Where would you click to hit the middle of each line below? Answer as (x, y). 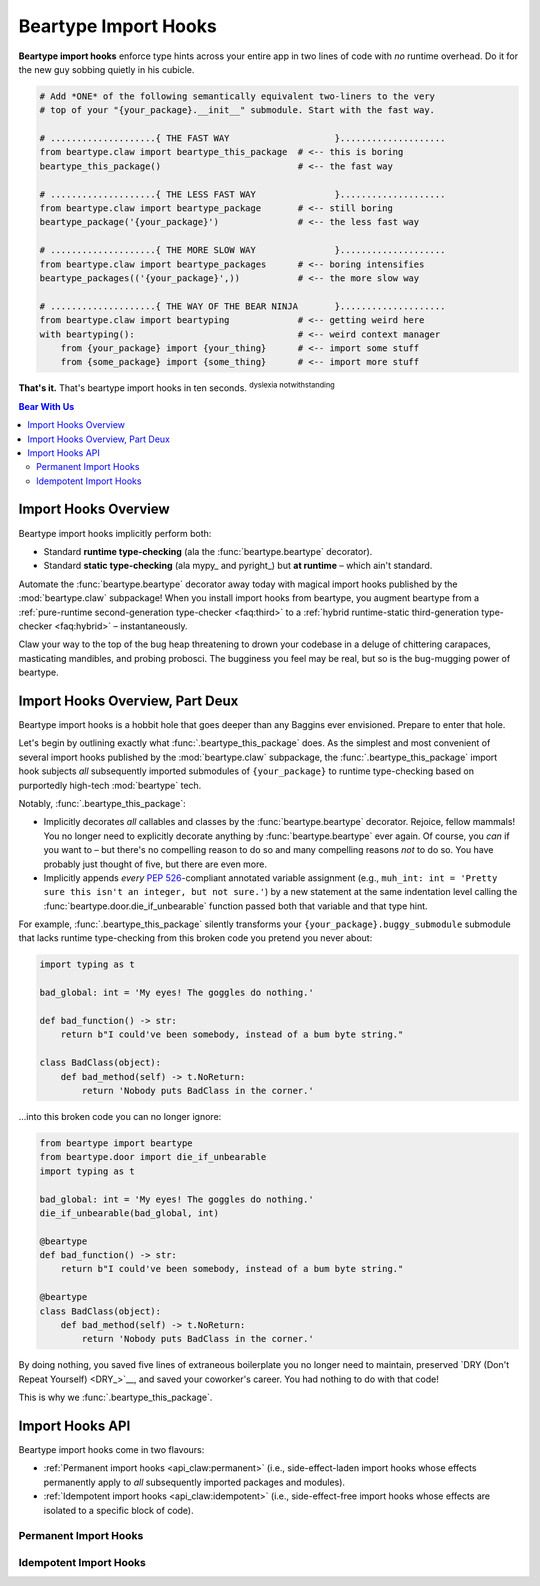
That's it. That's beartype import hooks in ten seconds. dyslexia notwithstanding (176, 387)
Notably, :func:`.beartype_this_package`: (102, 803)
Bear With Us (46, 406)
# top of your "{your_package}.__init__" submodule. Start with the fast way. (237, 110)
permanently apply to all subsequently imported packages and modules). (194, 1482)
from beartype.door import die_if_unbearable (153, 1157)
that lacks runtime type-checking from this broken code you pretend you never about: (195, 938)
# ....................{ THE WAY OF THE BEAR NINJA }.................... (242, 306)
